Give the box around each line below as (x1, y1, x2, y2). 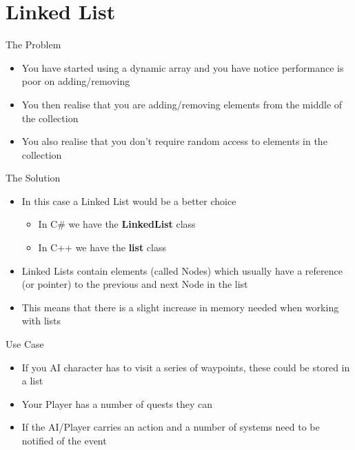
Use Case (6, 337, 44, 351)
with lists (21, 313, 61, 328)
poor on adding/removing (21, 74, 130, 88)
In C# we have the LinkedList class (38, 217, 196, 231)
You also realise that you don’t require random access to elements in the (21, 134, 327, 148)
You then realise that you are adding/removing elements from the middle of (21, 97, 343, 111)
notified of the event (21, 433, 107, 447)
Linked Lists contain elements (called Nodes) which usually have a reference (21, 263, 343, 277)
